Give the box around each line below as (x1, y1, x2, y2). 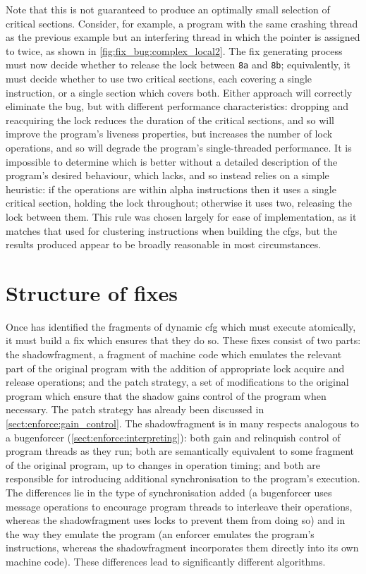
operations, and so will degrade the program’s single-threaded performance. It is (6, 140, 352, 154)
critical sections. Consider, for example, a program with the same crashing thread (6, 16, 358, 30)
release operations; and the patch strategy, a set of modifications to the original (6, 374, 349, 389)
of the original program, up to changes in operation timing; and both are (6, 457, 320, 472)
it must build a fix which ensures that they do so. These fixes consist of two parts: (6, 333, 361, 348)
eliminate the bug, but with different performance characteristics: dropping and (6, 99, 349, 114)
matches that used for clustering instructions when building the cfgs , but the (6, 223, 338, 238)
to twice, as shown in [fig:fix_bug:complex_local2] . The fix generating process (6, 43, 343, 58)
